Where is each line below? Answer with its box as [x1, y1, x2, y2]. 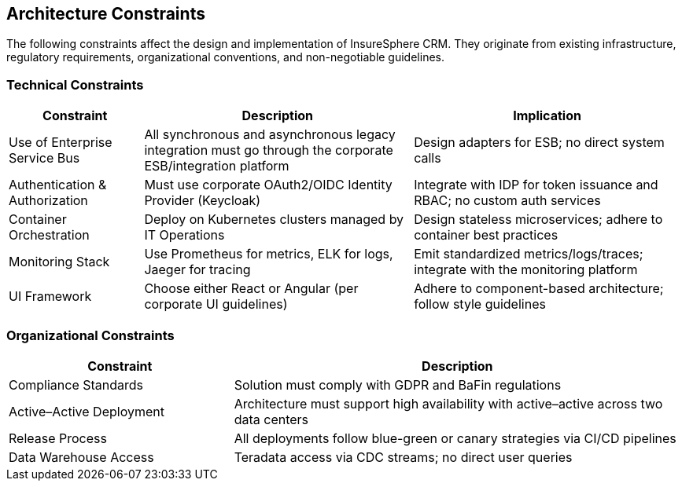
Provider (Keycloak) [144, 192, 261, 209]
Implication [513, 108, 581, 124]
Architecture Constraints [6, 4, 205, 24]
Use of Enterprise [9, 134, 112, 151]
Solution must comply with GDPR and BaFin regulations [234, 376, 562, 393]
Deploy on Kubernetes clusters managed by [144, 211, 404, 228]
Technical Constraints [6, 76, 144, 93]
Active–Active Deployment [9, 403, 164, 419]
